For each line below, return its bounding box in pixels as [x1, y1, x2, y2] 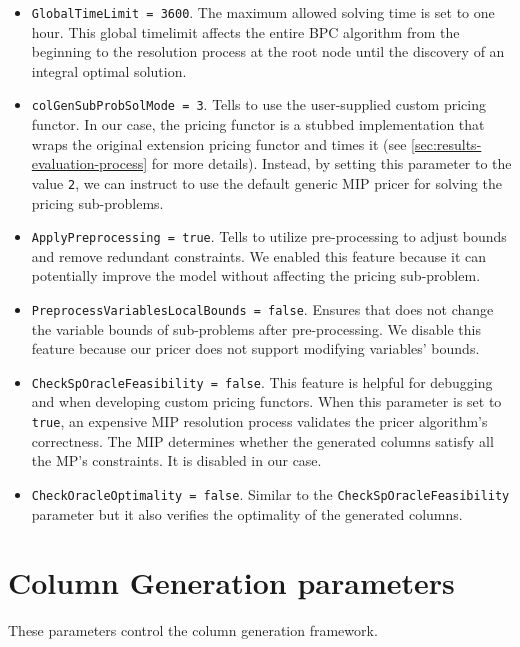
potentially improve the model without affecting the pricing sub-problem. [31, 265, 481, 286]
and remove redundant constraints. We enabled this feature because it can [31, 245, 487, 266]
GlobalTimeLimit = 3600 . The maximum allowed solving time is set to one [31, 2, 495, 22]
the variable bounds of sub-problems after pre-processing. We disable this [31, 318, 481, 339]
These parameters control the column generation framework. [8, 620, 378, 641]
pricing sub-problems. [31, 192, 164, 213]
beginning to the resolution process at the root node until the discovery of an [31, 41, 505, 62]
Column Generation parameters [8, 562, 455, 603]
